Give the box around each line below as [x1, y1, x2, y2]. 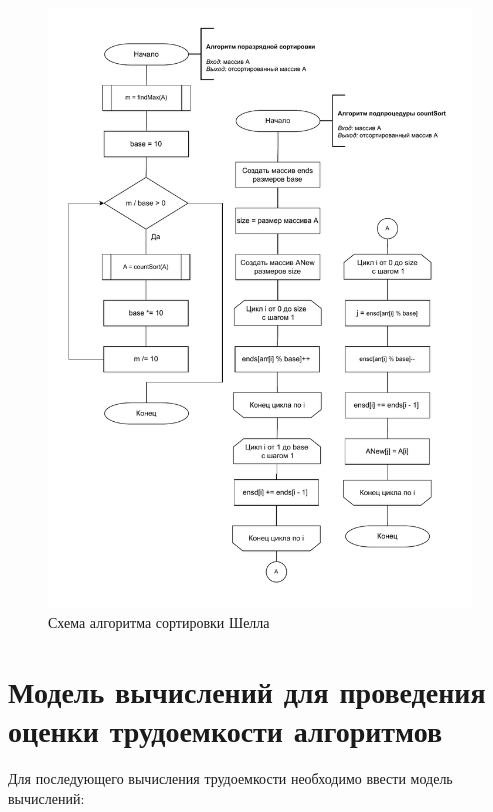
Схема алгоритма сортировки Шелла [48, 612, 270, 633]
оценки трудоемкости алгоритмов [8, 710, 443, 751]
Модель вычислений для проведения [8, 670, 486, 711]
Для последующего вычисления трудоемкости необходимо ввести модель [8, 768, 453, 789]
